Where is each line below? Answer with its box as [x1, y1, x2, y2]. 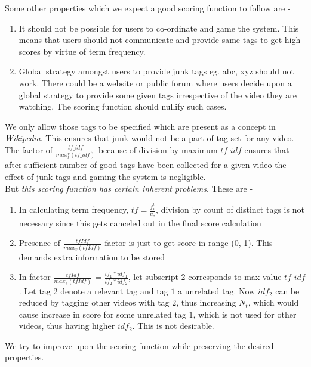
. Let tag [19, 284, 51, 297]
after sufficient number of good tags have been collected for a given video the [5, 158, 287, 171]
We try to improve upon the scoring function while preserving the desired [5, 339, 274, 352]
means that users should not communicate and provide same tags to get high [19, 33, 301, 46]
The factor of [5, 143, 53, 155]
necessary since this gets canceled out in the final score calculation [19, 216, 261, 229]
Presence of [19, 237, 60, 249]
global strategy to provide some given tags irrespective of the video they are [19, 88, 297, 101]
